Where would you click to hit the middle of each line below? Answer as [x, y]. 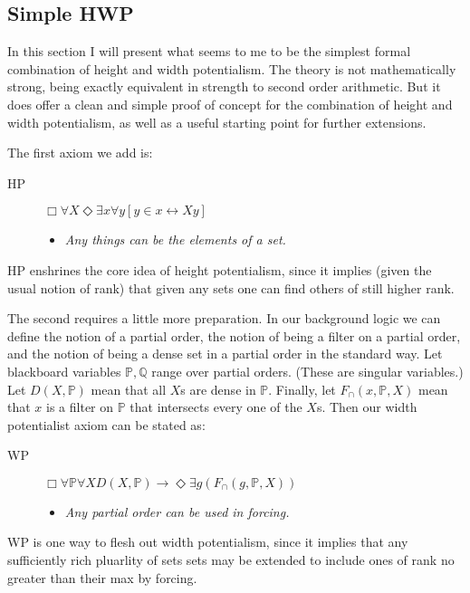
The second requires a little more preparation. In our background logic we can [224, 318]
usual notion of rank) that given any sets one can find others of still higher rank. [231, 287]
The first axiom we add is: [80, 153]
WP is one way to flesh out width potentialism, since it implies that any [208, 542]
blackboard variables [64, 371]
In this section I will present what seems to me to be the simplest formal [209, 51]
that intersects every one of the [216, 407]
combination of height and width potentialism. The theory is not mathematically [232, 68]
